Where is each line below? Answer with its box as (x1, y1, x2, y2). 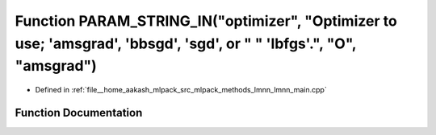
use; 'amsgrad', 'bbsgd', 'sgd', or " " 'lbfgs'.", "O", (15, 35, 357, 52)
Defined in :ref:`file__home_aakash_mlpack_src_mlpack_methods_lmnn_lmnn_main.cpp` (35, 85, 327, 95)
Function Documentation (15, 105, 143, 120)
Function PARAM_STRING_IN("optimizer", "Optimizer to (15, 12, 397, 30)
